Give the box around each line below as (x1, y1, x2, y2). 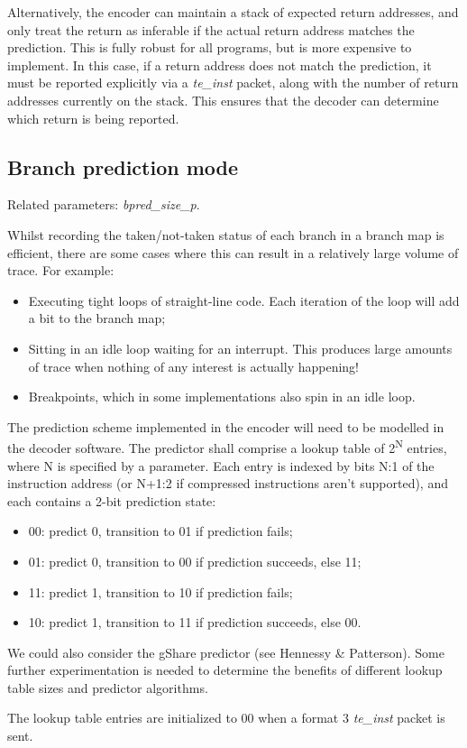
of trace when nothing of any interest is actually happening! (28, 356, 360, 375)
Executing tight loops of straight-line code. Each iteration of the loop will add (28, 291, 460, 309)
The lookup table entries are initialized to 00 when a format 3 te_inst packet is (7, 708, 445, 727)
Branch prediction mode (7, 152, 239, 180)
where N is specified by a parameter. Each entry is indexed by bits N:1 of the (7, 456, 435, 475)
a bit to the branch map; (28, 309, 166, 328)
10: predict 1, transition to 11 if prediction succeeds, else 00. (28, 613, 362, 632)
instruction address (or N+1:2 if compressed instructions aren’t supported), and (7, 474, 448, 493)
